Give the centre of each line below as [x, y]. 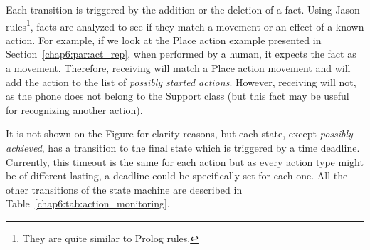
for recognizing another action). [74, 109]
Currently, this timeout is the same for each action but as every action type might [185, 161]
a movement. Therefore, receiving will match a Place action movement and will [178, 68]
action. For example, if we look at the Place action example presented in [164, 40]
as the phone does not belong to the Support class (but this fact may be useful [178, 96]
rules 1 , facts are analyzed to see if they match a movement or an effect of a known [185, 25]
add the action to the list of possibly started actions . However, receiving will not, [181, 82]
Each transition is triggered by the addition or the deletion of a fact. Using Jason [183, 9]
